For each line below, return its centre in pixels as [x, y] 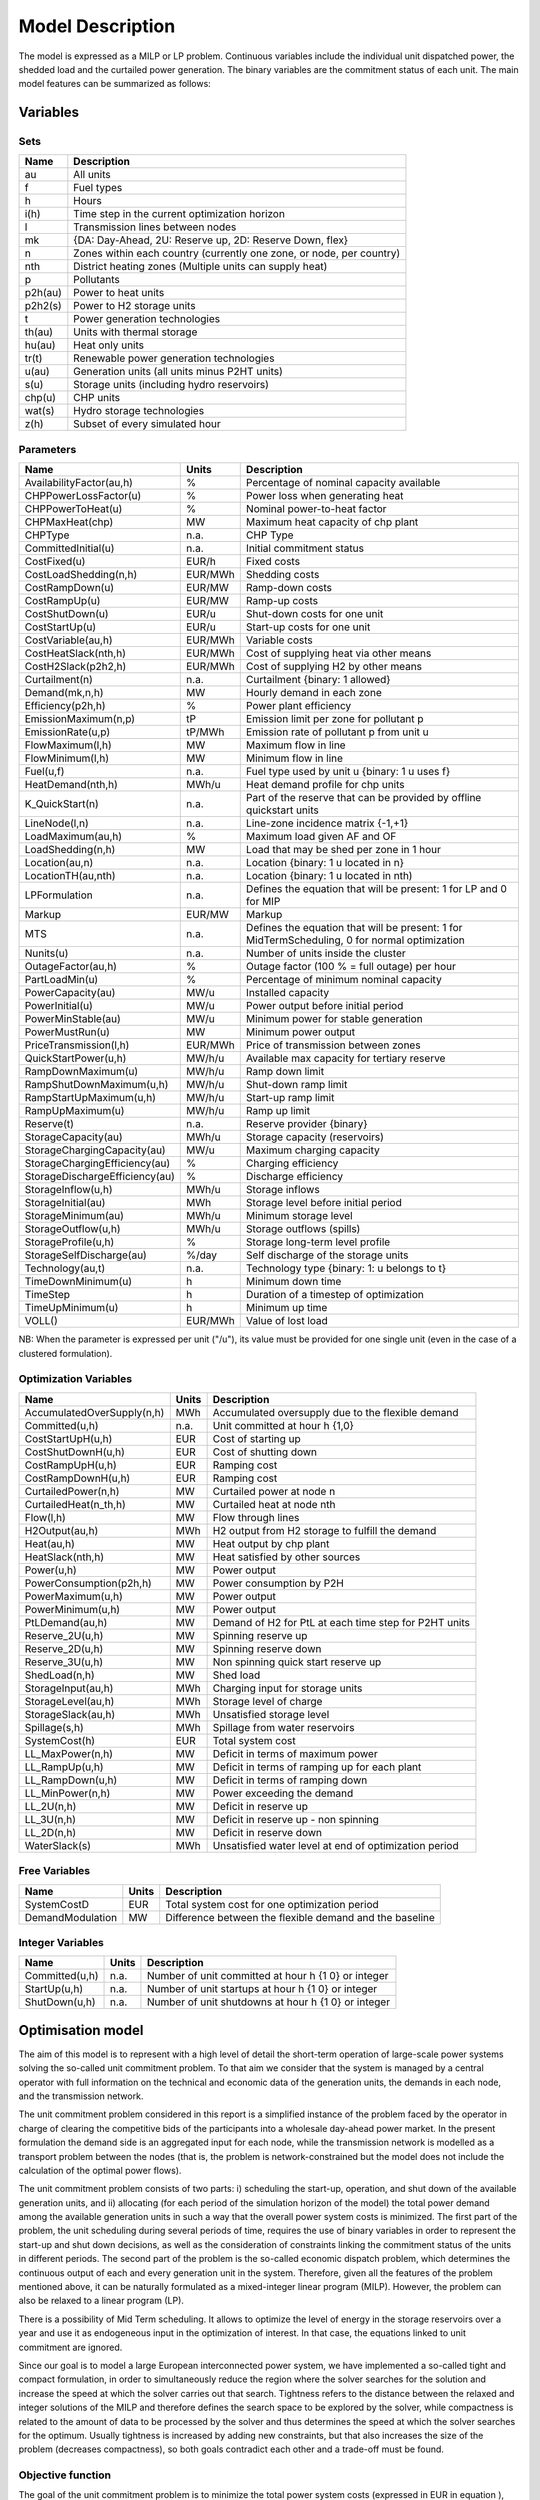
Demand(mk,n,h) [64, 693]
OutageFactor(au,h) [70, 967]
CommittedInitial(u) [69, 548]
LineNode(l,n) [56, 823]
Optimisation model [81, 2030]
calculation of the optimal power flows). [100, 2170]
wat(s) [39, 411]
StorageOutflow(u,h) [72, 1229]
